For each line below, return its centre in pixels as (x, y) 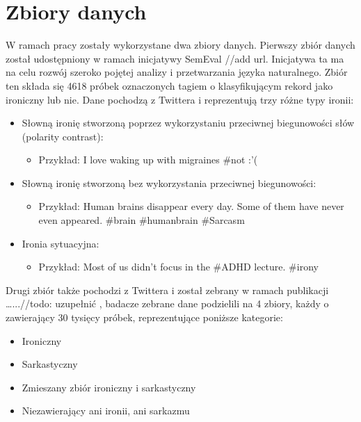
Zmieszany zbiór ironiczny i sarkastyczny (109, 387)
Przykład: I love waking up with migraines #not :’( (148, 160)
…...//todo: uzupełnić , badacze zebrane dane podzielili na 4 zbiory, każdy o (167, 303)
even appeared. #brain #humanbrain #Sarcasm (142, 220)
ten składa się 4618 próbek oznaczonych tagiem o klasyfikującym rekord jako (169, 85)
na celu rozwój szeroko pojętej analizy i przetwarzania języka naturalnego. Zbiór (177, 72)
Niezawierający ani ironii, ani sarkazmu (106, 411)
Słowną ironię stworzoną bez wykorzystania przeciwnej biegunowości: (169, 182)
